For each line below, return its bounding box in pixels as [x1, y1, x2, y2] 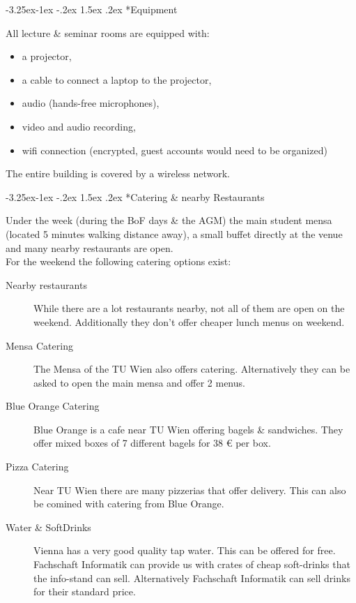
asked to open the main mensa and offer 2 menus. [33, 375, 245, 389]
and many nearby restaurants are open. [6, 240, 173, 255]
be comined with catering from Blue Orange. [33, 496, 224, 511]
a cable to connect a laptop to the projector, [22, 72, 212, 87]
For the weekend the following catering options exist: [6, 254, 231, 269]
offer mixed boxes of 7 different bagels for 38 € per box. [33, 435, 271, 450]
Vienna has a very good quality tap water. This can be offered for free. [33, 543, 336, 558]
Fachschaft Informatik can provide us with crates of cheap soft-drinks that [33, 557, 350, 572]
